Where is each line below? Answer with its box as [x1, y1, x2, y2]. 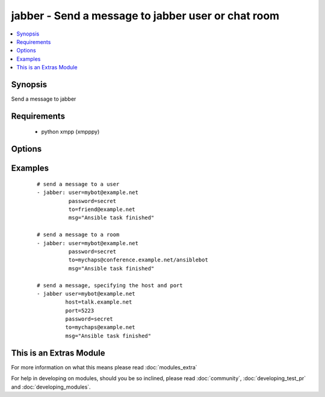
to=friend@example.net [68, 206, 135, 213]
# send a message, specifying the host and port [37, 282, 183, 289]
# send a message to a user [37, 181, 120, 187]
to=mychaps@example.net [65, 324, 135, 331]
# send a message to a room [37, 231, 120, 238]
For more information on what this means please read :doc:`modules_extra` [11, 363, 198, 370]
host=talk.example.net [65, 299, 132, 305]
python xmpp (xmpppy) [41, 128, 100, 136]
